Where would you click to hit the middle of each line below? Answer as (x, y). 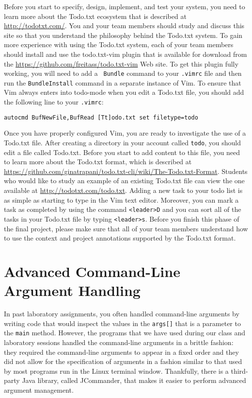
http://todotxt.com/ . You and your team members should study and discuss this (124, 26)
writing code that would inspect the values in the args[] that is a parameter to (122, 323)
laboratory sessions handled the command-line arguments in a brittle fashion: (119, 342)
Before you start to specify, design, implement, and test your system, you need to (125, 6)
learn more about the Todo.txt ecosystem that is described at (95, 16)
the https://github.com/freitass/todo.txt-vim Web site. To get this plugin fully (121, 63)
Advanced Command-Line (92, 271)
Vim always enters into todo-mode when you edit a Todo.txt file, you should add (124, 92)
